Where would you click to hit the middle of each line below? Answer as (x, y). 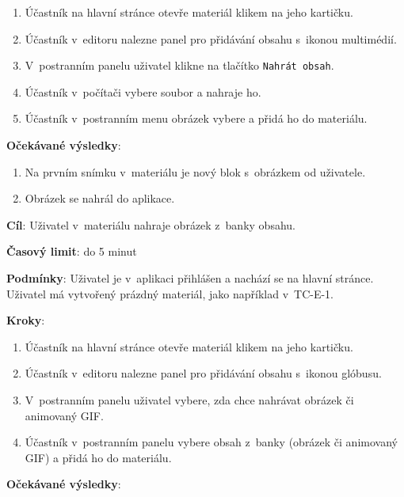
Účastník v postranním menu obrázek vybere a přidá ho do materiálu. (196, 118)
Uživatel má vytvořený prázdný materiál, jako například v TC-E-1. (170, 293)
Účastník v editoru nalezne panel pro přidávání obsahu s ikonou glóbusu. (203, 373)
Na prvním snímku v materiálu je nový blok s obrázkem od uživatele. (195, 171)
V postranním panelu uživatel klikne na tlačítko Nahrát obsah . (179, 65)
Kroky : (26, 320)
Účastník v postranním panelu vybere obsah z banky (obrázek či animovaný (211, 442)
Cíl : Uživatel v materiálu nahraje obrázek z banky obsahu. (151, 224)
